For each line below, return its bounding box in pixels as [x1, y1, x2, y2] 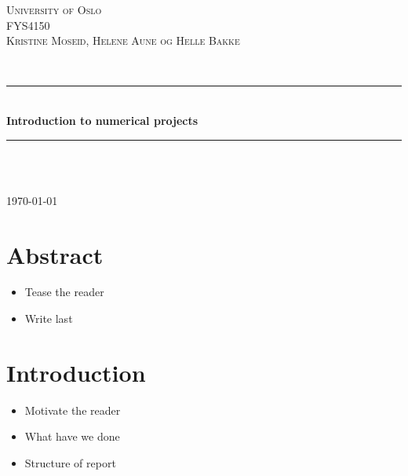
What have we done [24, 428, 120, 445]
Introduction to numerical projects [6, 112, 199, 128]
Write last [24, 310, 73, 327]
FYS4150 [6, 16, 50, 33]
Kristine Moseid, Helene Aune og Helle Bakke [6, 32, 240, 49]
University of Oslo [6, 2, 102, 17]
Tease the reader [24, 284, 104, 300]
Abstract [6, 238, 104, 270]
